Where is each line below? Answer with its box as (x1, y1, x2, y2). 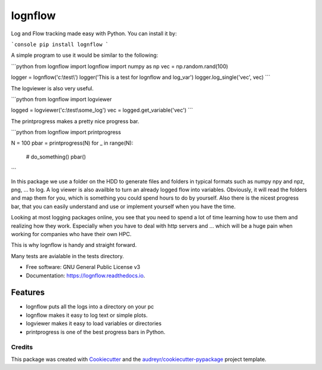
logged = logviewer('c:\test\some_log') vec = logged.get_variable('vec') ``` (11, 106, 193, 114)
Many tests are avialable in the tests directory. (11, 252, 125, 259)
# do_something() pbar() (26, 153, 86, 160)
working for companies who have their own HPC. (11, 230, 132, 237)
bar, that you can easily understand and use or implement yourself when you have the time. (11, 203, 236, 210)
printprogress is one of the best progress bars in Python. (26, 328, 166, 335)
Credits (11, 343, 33, 351)
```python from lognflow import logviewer (11, 96, 112, 103)
